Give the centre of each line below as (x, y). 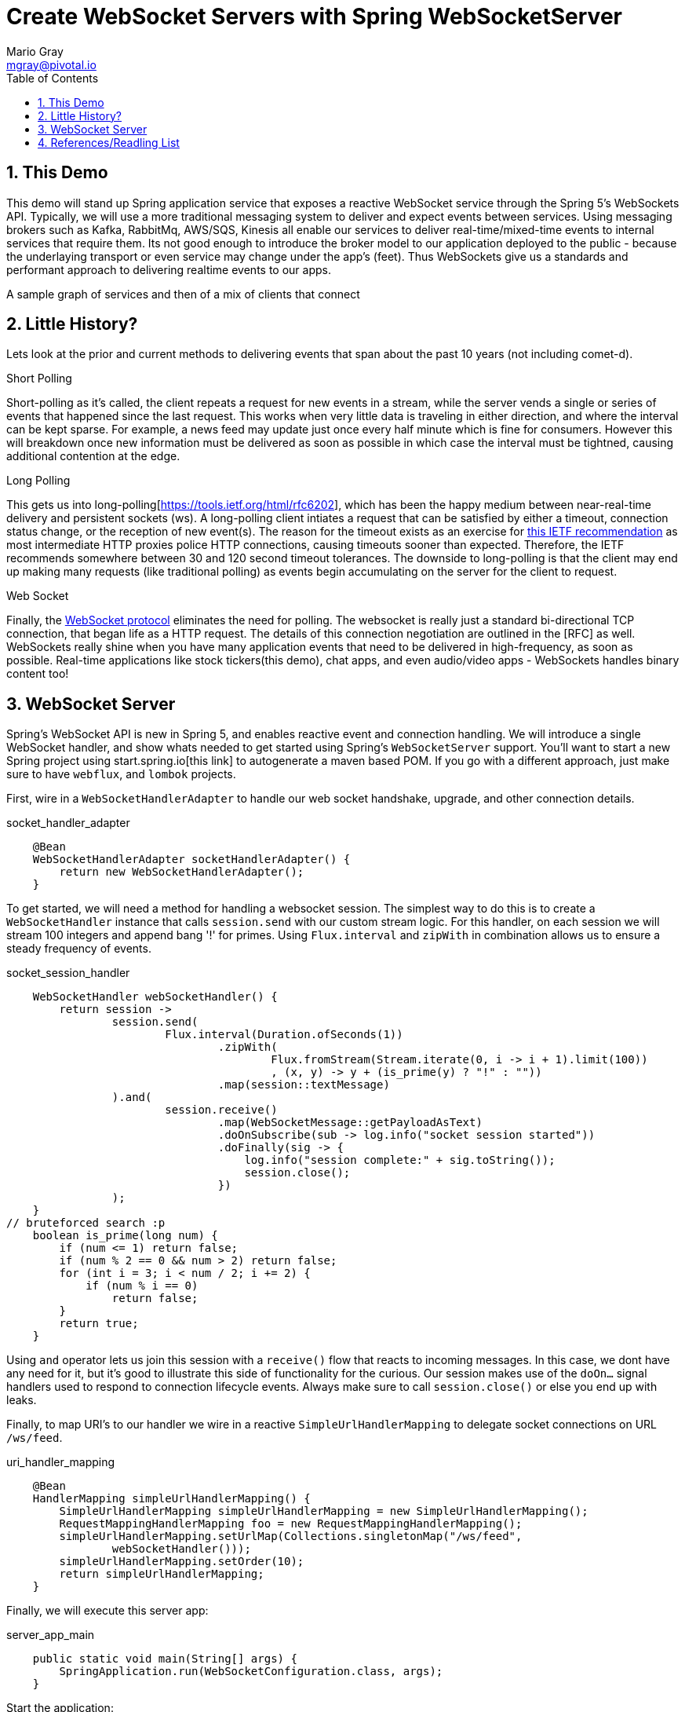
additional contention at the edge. (93, 456)
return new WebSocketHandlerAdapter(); (182, 872)
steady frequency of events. (79, 949)
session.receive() (221, 1110)
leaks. (22, 1400)
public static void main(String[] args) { (165, 1659)
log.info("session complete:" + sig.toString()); (400, 1160)
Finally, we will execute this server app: (107, 1611)
